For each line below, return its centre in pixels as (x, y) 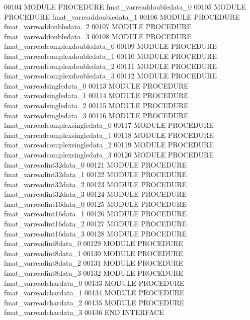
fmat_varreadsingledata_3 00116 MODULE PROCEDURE (96, 115)
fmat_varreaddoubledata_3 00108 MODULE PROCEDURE (98, 36)
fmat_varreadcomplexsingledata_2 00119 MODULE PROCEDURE (109, 145)
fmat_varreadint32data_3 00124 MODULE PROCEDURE (96, 194)
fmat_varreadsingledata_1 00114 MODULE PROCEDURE (96, 95)
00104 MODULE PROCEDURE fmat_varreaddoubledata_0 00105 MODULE (125, 7)
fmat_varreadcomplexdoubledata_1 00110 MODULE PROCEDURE (111, 56)
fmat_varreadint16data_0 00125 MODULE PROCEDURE (96, 204)
